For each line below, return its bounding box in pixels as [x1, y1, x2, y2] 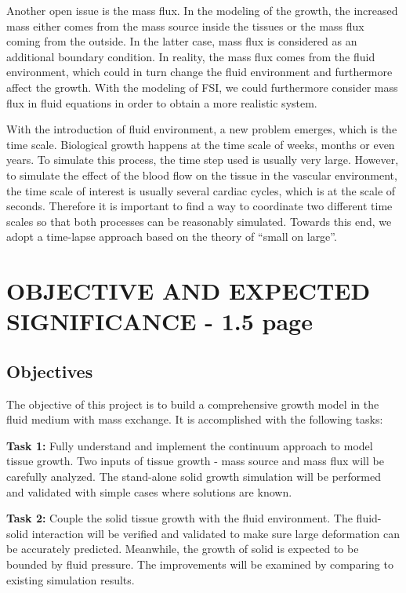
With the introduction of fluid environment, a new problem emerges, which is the [6, 121, 397, 137]
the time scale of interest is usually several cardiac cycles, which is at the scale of [6, 182, 396, 198]
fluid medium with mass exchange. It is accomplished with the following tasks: [6, 411, 383, 427]
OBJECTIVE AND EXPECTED [6, 275, 371, 307]
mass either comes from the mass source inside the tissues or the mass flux [6, 17, 364, 34]
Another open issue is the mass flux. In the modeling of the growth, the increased [6, 2, 398, 18]
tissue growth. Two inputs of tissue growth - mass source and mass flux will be [6, 453, 384, 469]
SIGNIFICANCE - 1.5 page [6, 305, 313, 337]
